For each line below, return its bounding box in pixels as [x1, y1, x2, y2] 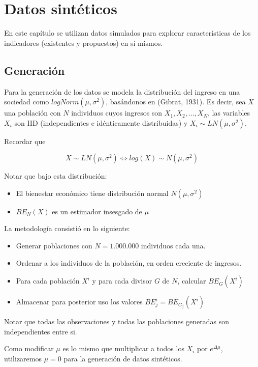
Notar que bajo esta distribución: [4, 171, 107, 181]
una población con [4, 107, 61, 118]
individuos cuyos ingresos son [71, 107, 163, 118]
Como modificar [4, 343, 54, 354]
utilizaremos [4, 353, 42, 364]
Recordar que [4, 135, 46, 146]
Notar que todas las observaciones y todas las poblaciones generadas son [4, 316, 229, 327]
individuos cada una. [141, 240, 206, 251]
